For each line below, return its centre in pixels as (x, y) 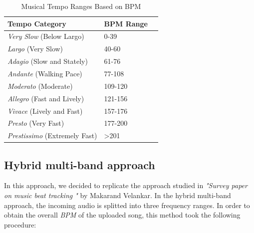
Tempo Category (37, 23)
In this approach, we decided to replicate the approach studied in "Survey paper (126, 185)
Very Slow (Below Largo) (46, 36)
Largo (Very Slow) (35, 49)
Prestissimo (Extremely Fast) (52, 135)
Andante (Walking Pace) (45, 73)
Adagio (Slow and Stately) (48, 61)
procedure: (20, 224)
